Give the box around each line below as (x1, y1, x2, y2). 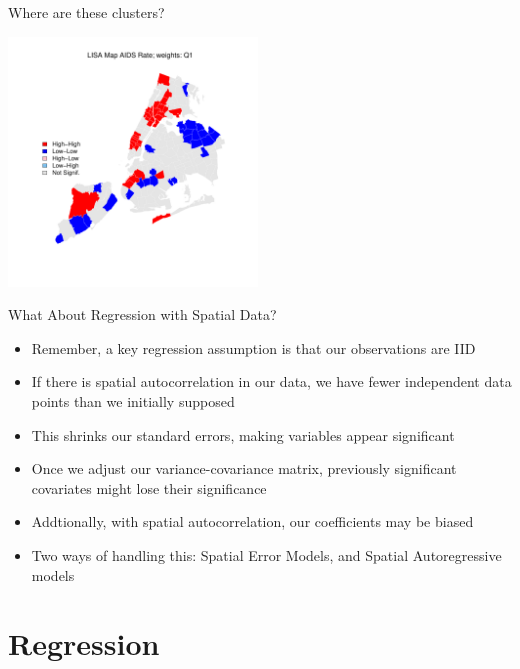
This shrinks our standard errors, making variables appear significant (31, 424, 455, 445)
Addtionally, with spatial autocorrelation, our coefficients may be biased (31, 511, 474, 532)
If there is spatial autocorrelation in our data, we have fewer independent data (31, 371, 512, 392)
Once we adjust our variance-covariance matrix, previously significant (31, 458, 457, 479)
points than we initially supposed (31, 390, 235, 411)
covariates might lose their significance (31, 477, 267, 498)
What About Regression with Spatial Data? (8, 304, 277, 325)
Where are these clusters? (8, 2, 165, 22)
